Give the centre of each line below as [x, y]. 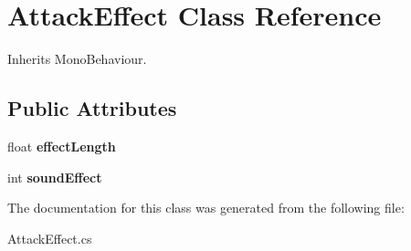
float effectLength [62, 146]
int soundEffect [55, 177]
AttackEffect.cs [50, 238]
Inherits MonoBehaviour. [77, 59]
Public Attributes [92, 108]
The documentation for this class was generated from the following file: [206, 208]
